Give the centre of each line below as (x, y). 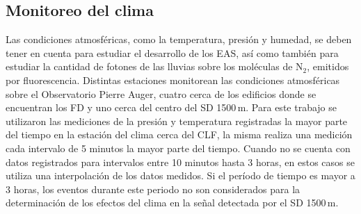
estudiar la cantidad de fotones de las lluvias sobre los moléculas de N (154, 66)
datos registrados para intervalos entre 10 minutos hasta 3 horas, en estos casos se (180, 162)
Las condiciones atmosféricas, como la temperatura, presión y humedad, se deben (179, 39)
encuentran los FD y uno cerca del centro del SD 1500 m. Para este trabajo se (171, 107)
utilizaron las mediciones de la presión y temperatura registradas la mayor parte (177, 121)
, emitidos (328, 66)
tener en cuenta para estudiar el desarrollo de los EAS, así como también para (172, 52)
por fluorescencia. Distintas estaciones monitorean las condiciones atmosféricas (173, 80)
